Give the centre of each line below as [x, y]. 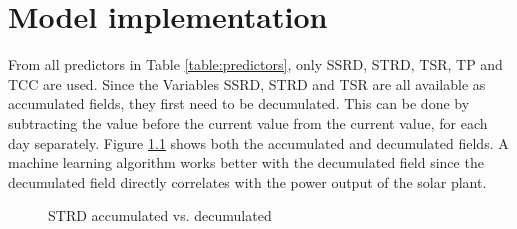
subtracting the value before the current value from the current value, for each [248, 122]
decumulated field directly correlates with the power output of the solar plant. [247, 181]
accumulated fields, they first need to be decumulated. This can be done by [239, 103]
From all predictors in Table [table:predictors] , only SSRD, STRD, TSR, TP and [255, 64]
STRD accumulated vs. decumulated [160, 215]
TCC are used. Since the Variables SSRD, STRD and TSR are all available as [247, 83]
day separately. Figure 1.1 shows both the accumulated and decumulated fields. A [258, 142]
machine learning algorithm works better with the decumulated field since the [246, 162]
